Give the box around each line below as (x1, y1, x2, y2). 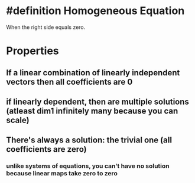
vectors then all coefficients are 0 (6, 76, 133, 86)
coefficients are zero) (6, 144, 87, 154)
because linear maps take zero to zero (6, 169, 118, 178)
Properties (6, 44, 59, 58)
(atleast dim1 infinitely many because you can (6, 106, 178, 116)
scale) (6, 115, 30, 125)
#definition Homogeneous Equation (6, 4, 185, 18)
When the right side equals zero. (6, 24, 86, 31)
